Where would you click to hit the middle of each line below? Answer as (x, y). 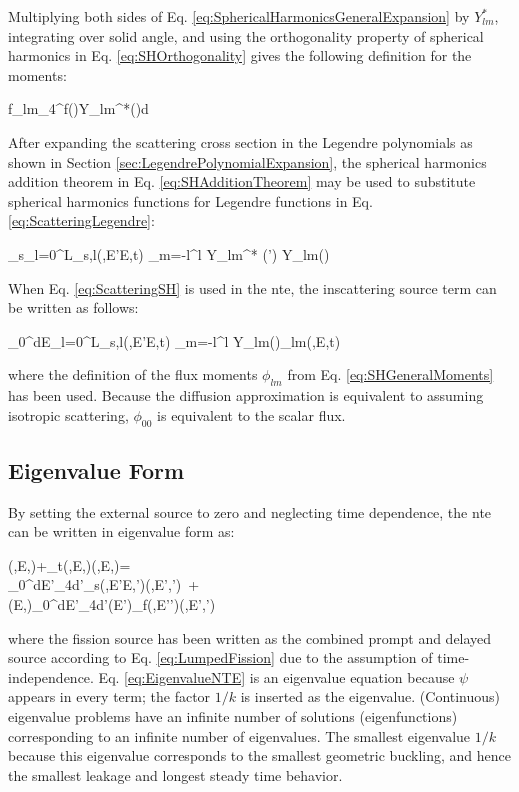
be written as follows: (73, 307)
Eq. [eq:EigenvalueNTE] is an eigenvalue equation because (276, 676)
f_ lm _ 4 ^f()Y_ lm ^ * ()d (78, 108)
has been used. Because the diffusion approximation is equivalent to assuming (246, 395)
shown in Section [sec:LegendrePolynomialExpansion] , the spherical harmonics (247, 161)
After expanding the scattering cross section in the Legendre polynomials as (240, 141)
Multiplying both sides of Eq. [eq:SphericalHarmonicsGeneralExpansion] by (239, 16)
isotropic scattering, (68, 414)
